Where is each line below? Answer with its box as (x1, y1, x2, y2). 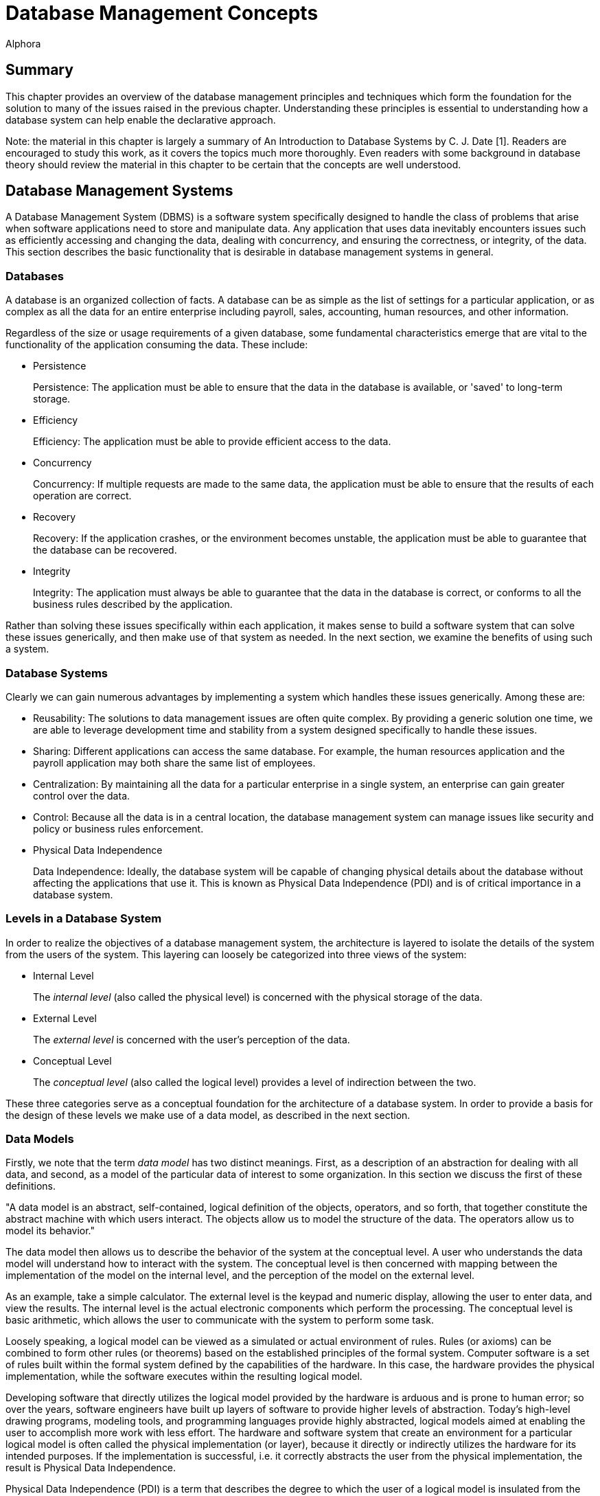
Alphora (5, 37, 41, 49)
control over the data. (33, 789, 130, 802)
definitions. (5, 1180, 56, 1192)
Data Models (5, 1132, 74, 1146)
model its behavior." (5, 1225, 95, 1237)
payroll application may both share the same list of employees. (33, 756, 316, 769)
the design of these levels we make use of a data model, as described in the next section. (5, 1109, 411, 1121)
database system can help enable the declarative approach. (5, 113, 276, 126)
